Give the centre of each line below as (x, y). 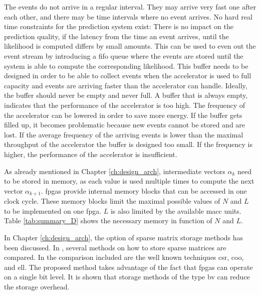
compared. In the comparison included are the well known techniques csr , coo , (124, 257)
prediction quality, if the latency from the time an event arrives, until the (116, 36)
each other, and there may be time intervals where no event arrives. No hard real (128, 16)
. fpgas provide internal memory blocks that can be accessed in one (144, 190)
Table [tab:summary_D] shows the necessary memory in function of (108, 220)
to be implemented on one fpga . (53, 210)
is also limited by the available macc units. (176, 210)
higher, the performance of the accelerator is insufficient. (91, 154)
